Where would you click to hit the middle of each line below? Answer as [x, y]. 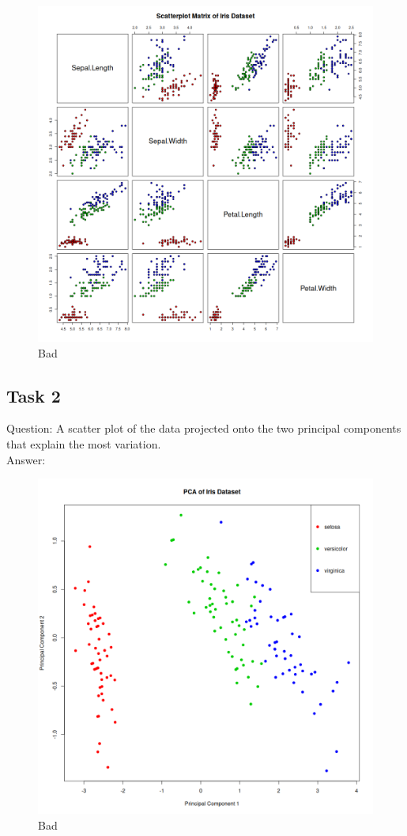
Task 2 [34, 395]
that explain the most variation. [84, 443]
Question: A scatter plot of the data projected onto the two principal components [204, 428]
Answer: [26, 459]
